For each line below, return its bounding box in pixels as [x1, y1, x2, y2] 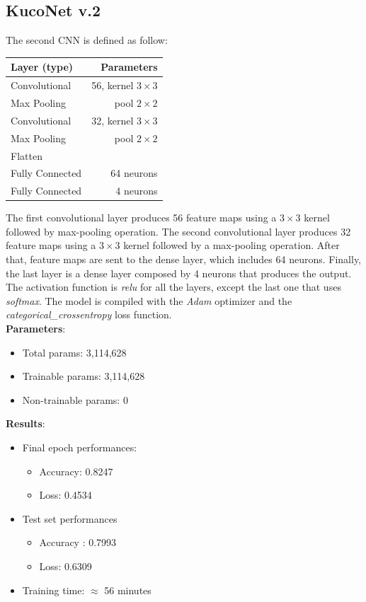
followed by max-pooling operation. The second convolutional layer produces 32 [6, 224, 351, 238]
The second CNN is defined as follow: [6, 33, 168, 47]
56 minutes [104, 582, 151, 597]
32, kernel [91, 112, 134, 127]
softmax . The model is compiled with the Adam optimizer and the [6, 293, 292, 308]
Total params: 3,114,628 [22, 345, 127, 359]
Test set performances [22, 511, 118, 526]
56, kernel [91, 78, 134, 93]
